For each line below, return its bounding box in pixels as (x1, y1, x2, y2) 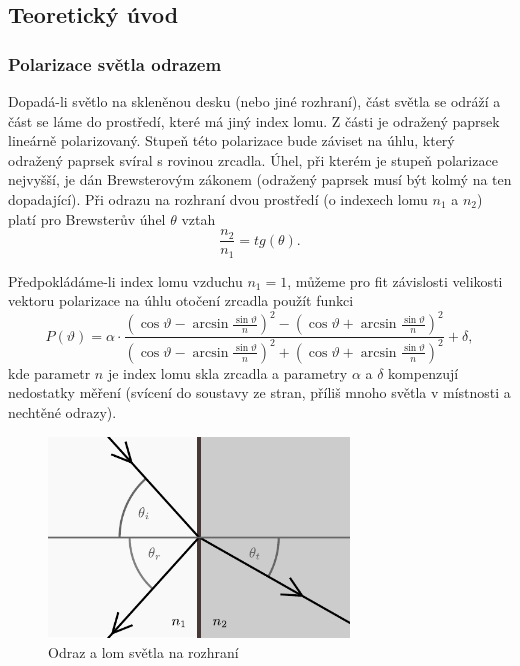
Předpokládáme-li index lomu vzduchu (8, 270, 243, 291)
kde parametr (8, 362, 91, 383)
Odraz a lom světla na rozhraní (48, 641, 239, 662)
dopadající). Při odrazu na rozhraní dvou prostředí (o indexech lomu (8, 188, 428, 209)
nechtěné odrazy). (8, 401, 117, 422)
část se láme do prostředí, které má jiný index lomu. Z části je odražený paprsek (8, 110, 500, 131)
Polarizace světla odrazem (8, 51, 222, 76)
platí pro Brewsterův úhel (8, 208, 166, 229)
